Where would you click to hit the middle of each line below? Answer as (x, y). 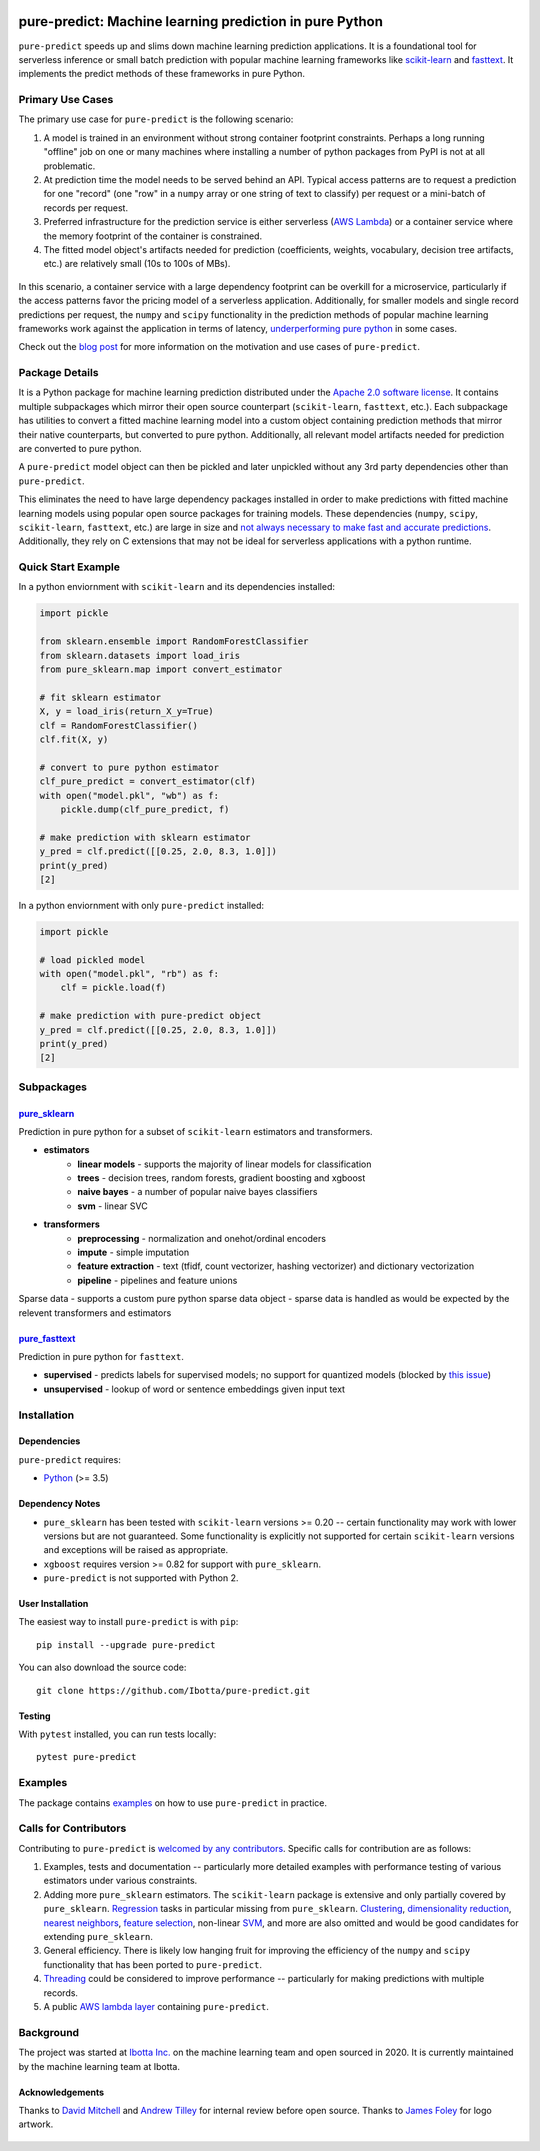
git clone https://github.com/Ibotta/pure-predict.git (173, 1690)
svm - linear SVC (113, 1206)
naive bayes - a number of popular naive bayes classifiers (197, 1192)
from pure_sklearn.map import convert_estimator (161, 669)
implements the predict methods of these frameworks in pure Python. (161, 74)
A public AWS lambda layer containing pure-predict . (156, 2006)
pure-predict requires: (70, 1459)
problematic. (69, 166)
